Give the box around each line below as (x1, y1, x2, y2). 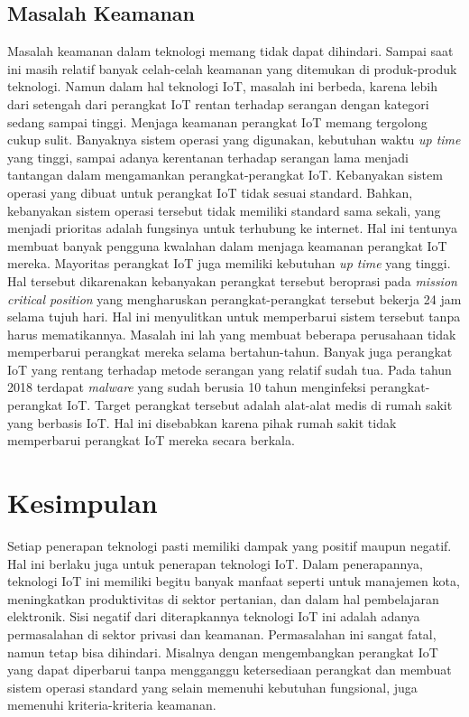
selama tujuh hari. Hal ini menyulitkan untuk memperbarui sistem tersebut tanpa (7, 307, 461, 326)
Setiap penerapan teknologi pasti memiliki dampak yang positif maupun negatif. (7, 535, 452, 554)
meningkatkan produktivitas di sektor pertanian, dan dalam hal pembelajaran (7, 589, 439, 608)
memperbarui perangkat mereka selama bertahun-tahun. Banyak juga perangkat (7, 342, 453, 361)
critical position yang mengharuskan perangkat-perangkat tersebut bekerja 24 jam (7, 289, 462, 308)
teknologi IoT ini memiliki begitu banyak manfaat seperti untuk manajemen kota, (7, 572, 460, 591)
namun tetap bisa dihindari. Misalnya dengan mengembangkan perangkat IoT (7, 642, 438, 661)
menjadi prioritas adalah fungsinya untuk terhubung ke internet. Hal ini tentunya (7, 219, 457, 237)
